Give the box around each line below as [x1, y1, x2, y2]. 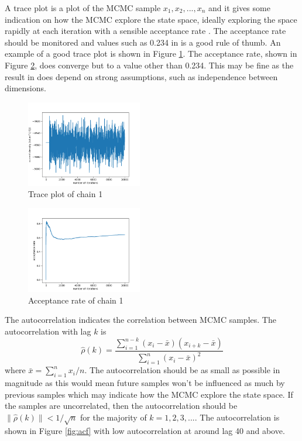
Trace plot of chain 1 [28, 188, 103, 200]
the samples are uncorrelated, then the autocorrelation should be [5, 399, 238, 412]
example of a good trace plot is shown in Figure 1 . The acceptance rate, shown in [5, 47, 297, 60]
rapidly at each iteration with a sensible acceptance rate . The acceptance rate [5, 25, 286, 37]
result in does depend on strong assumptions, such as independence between [5, 70, 278, 82]
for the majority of [80, 411, 147, 423]
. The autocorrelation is [194, 411, 280, 423]
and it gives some [208, 2, 270, 13]
